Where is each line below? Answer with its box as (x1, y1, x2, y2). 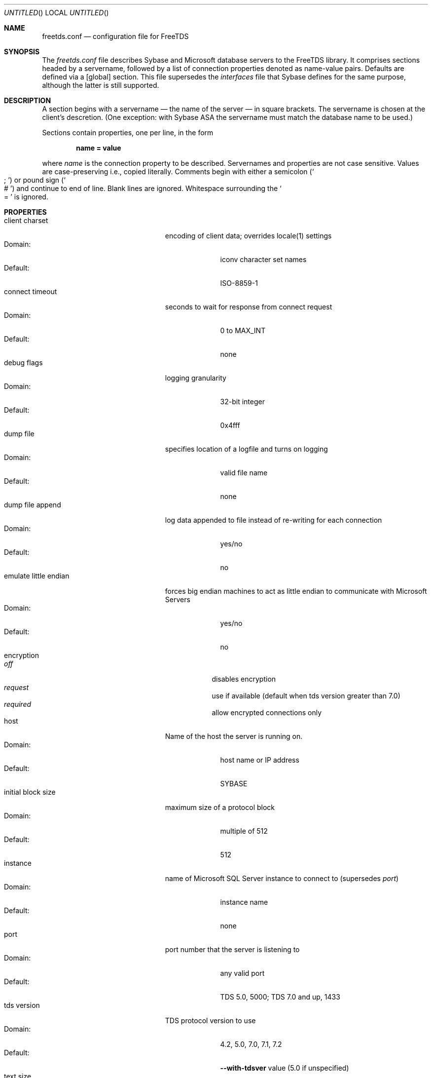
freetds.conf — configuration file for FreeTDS (42, 32, 189, 40)
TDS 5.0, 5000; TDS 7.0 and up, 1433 (220, 993, 340, 1001)
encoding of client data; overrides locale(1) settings (165, 231, 332, 240)
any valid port (220, 969, 265, 977)
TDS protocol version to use (165, 1016, 256, 1025)
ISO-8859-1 (220, 279, 258, 287)
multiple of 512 (220, 827, 268, 835)
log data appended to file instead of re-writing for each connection (165, 516, 382, 524)
